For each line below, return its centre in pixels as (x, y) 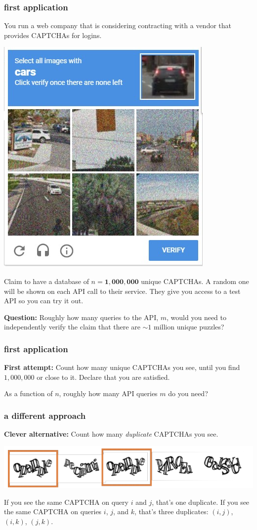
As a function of (28, 393)
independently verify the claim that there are (72, 327)
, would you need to (196, 317)
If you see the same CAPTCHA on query (66, 502)
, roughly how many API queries (108, 393)
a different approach (45, 415)
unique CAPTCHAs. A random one (195, 281)
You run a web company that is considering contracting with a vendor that (118, 25)
